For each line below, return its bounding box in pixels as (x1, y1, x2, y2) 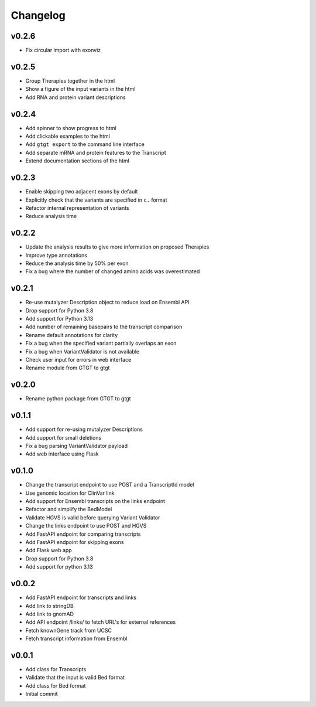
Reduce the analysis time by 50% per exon (25, 260, 129, 267)
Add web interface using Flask (25, 450, 99, 457)
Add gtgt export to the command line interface (25, 141, 145, 148)
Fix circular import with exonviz (25, 47, 101, 54)
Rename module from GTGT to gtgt (25, 364, 110, 372)
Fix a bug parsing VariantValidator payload (25, 443, 128, 449)
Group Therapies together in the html (25, 77, 115, 84)
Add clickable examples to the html (25, 132, 111, 140)
